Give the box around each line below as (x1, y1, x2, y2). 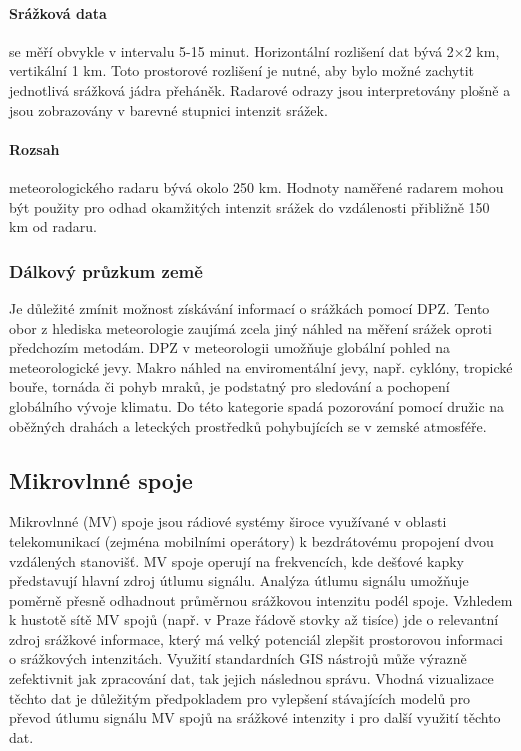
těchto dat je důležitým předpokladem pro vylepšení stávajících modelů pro (9, 687, 471, 708)
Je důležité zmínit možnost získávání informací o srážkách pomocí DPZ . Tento (9, 297, 490, 318)
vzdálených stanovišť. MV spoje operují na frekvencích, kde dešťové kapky (9, 550, 465, 571)
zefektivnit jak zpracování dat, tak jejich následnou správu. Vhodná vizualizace (9, 668, 494, 689)
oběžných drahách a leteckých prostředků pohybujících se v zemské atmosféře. (9, 415, 487, 436)
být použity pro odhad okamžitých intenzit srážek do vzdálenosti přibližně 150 (9, 196, 490, 217)
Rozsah (9, 138, 60, 159)
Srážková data (9, 2, 107, 23)
